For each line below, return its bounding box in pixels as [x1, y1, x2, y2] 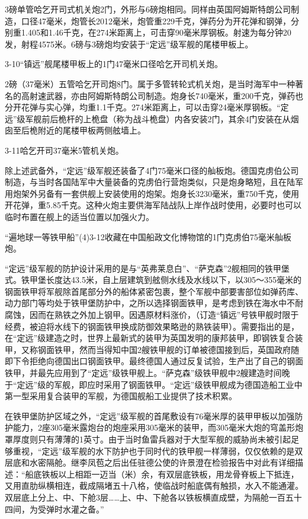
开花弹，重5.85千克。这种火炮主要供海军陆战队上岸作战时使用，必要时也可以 [5, 199, 301, 211]
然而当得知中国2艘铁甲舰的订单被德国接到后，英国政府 [79, 343, 291, 355]
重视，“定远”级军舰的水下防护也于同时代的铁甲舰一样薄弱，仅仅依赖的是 [12, 444, 295, 457]
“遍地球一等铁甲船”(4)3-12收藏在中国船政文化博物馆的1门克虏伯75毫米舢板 [5, 230, 291, 243]
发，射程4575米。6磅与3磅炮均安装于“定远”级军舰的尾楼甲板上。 [5, 37, 254, 50]
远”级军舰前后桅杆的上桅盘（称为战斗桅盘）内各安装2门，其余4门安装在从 [5, 112, 291, 125]
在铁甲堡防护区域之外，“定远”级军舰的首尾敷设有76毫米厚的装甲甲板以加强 [5, 409, 295, 422]
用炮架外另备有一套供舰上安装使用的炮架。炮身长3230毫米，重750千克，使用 [5, 187, 299, 199]
